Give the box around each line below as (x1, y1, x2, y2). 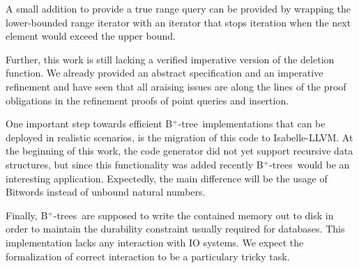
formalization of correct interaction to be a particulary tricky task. (6, 249, 290, 263)
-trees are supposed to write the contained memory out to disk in (53, 207, 334, 222)
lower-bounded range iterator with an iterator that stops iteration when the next (6, 15, 351, 29)
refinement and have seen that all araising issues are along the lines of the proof (6, 79, 346, 93)
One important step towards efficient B (6, 116, 173, 131)
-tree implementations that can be (178, 116, 326, 131)
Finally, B (6, 207, 48, 222)
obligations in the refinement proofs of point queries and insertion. (6, 93, 289, 107)
